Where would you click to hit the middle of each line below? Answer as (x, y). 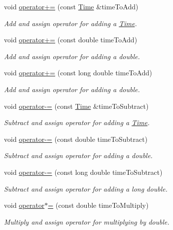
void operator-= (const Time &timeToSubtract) (76, 106)
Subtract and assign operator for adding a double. (78, 155)
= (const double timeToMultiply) (98, 205)
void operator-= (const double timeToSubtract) (76, 139)
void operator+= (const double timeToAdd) (71, 40)
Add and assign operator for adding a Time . (70, 23)
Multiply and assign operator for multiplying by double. (87, 221)
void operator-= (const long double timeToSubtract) (83, 172)
